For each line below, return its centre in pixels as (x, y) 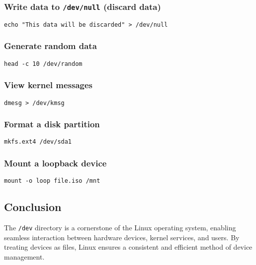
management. (24, 256)
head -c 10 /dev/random (43, 64)
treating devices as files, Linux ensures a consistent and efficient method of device (128, 247)
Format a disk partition (52, 124)
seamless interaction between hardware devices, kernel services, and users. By (122, 237)
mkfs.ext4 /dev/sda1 (38, 142)
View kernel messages (48, 85)
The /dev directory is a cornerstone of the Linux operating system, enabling (120, 228)
